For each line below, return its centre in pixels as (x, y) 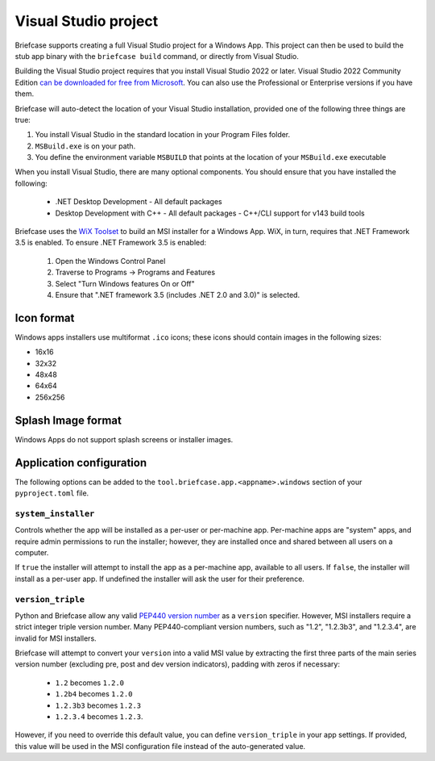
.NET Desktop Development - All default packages (139, 202)
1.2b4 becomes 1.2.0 (94, 694)
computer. (32, 552)
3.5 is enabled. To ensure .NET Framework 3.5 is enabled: (111, 243)
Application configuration (81, 463)
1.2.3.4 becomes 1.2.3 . (99, 717)
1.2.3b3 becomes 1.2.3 (98, 705)
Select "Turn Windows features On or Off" (125, 283)
